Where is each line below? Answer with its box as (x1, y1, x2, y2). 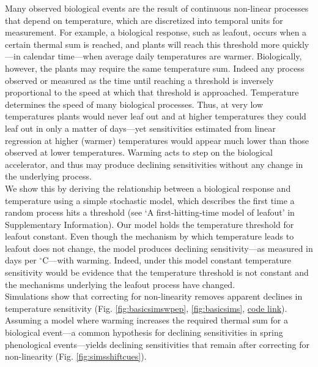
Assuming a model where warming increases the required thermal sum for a (5, 314, 289, 327)
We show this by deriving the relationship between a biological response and (5, 181, 291, 194)
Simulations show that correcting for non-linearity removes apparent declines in (5, 290, 303, 303)
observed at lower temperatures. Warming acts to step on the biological (5, 146, 273, 159)
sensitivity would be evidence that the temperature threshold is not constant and (5, 266, 309, 279)
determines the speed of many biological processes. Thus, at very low (5, 97, 264, 110)
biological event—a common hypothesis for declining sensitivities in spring (5, 326, 283, 339)
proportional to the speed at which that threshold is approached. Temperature (5, 86, 299, 99)
